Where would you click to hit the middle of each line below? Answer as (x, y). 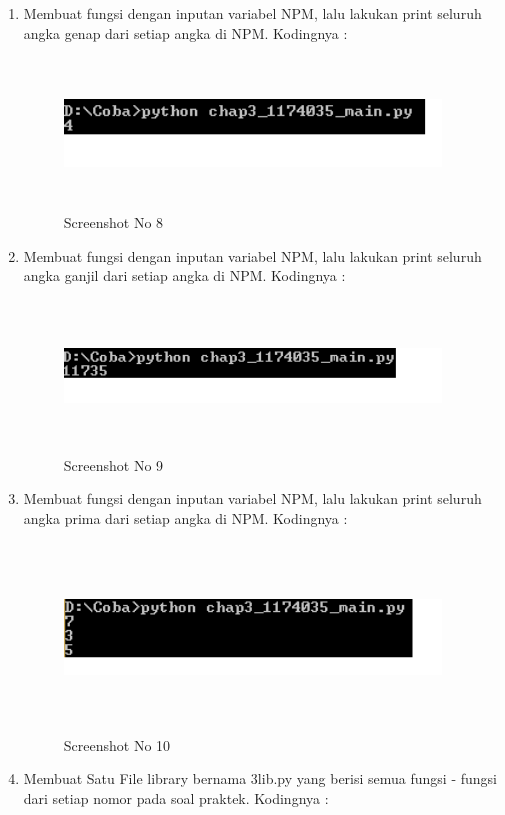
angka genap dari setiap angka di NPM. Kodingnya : (185, 32)
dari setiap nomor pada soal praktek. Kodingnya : (176, 798)
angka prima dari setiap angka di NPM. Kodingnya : (185, 517)
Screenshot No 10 (117, 744)
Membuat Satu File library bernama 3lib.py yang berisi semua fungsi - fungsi (260, 778)
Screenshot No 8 (113, 221)
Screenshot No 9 (113, 464)
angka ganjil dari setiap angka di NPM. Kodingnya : (184, 275)
